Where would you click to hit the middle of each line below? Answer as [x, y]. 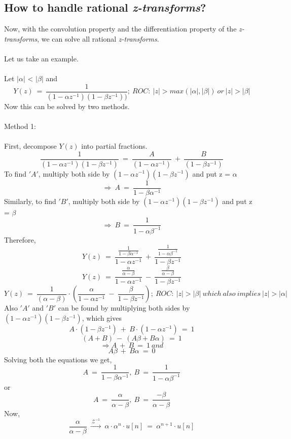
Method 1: [20, 126]
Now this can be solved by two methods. [67, 106]
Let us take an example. [41, 58]
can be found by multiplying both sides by [124, 308]
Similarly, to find [30, 201]
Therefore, [20, 239]
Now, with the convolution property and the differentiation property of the [120, 29]
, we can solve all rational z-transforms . [98, 38]
